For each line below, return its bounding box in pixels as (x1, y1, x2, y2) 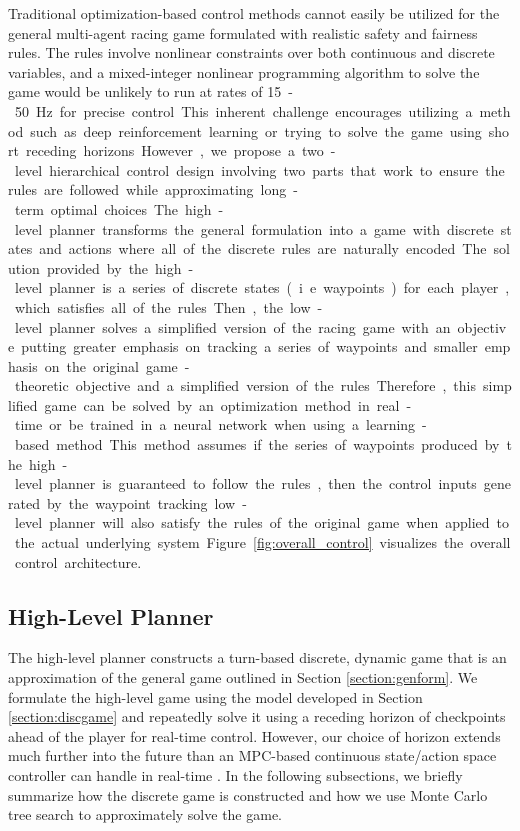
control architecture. (14, 551, 142, 572)
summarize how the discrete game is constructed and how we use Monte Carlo (8, 784, 488, 805)
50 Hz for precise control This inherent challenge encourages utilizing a (14, 100, 473, 121)
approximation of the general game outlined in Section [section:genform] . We (8, 667, 478, 688)
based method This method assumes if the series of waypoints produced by (14, 434, 500, 455)
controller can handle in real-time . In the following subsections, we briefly (8, 764, 463, 785)
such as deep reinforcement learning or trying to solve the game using (30, 120, 482, 141)
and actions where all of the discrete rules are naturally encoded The (39, 238, 487, 259)
